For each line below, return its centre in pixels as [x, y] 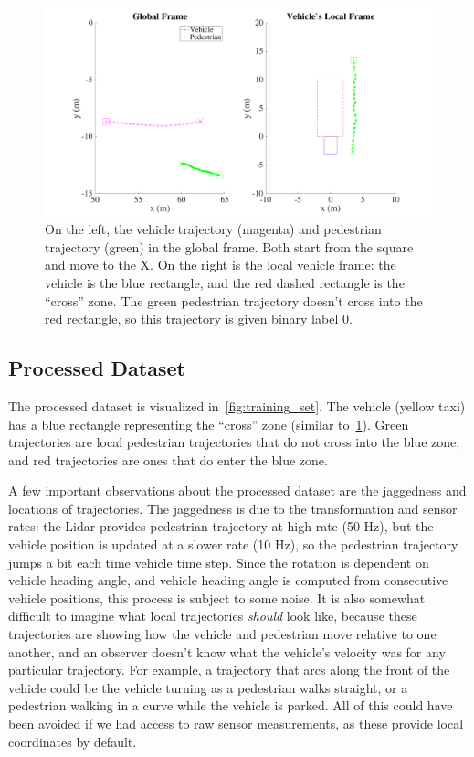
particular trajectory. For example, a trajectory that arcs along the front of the [229, 670]
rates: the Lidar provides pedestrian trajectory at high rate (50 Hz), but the [221, 526]
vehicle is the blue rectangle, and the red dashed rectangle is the [225, 282]
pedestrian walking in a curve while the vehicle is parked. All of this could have [231, 705]
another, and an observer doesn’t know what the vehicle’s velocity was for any [227, 651]
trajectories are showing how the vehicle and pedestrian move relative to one [222, 634]
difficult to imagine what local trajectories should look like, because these [213, 616]
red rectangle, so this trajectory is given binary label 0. [199, 319]
